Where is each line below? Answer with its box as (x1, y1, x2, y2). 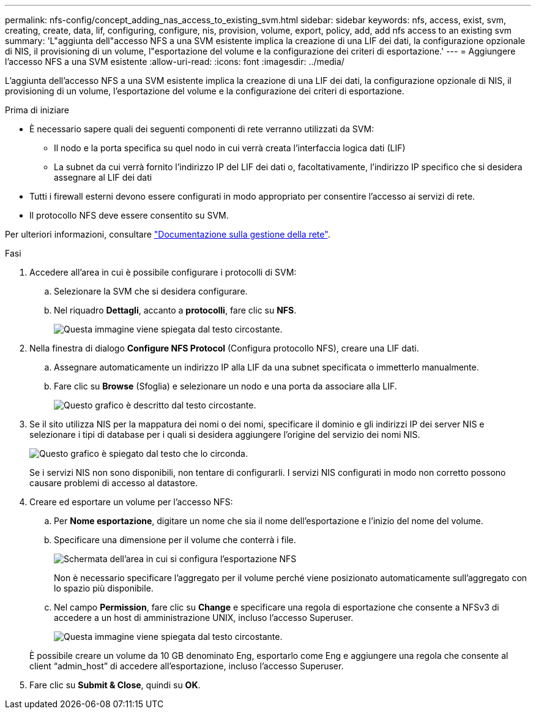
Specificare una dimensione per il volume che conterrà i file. (54, 535, 296, 545)
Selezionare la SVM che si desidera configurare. (54, 286, 248, 296)
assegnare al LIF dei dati (54, 172, 152, 182)
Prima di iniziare (5, 105, 69, 115)
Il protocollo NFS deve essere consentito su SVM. (29, 210, 229, 220)
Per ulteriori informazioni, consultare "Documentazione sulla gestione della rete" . (5, 229, 330, 239)
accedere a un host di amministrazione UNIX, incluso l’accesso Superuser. (54, 612, 354, 623)
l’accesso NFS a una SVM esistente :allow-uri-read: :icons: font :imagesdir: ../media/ (5, 56, 344, 67)
